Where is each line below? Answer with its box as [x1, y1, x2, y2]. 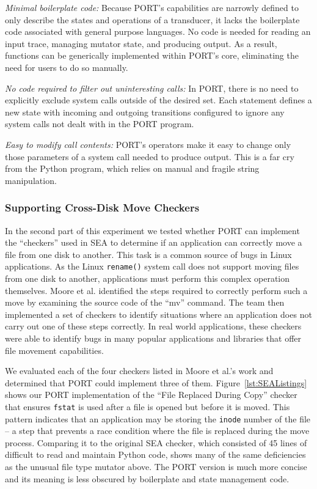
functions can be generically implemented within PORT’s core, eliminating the [5, 49, 299, 62]
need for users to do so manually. [5, 61, 128, 73]
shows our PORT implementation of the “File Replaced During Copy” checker [5, 388, 297, 401]
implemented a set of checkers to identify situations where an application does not [5, 307, 312, 320]
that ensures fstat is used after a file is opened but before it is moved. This [5, 400, 290, 413]
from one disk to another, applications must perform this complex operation [5, 271, 290, 284]
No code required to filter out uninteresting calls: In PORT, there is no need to [5, 81, 299, 94]
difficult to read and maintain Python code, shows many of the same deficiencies [5, 448, 306, 461]
